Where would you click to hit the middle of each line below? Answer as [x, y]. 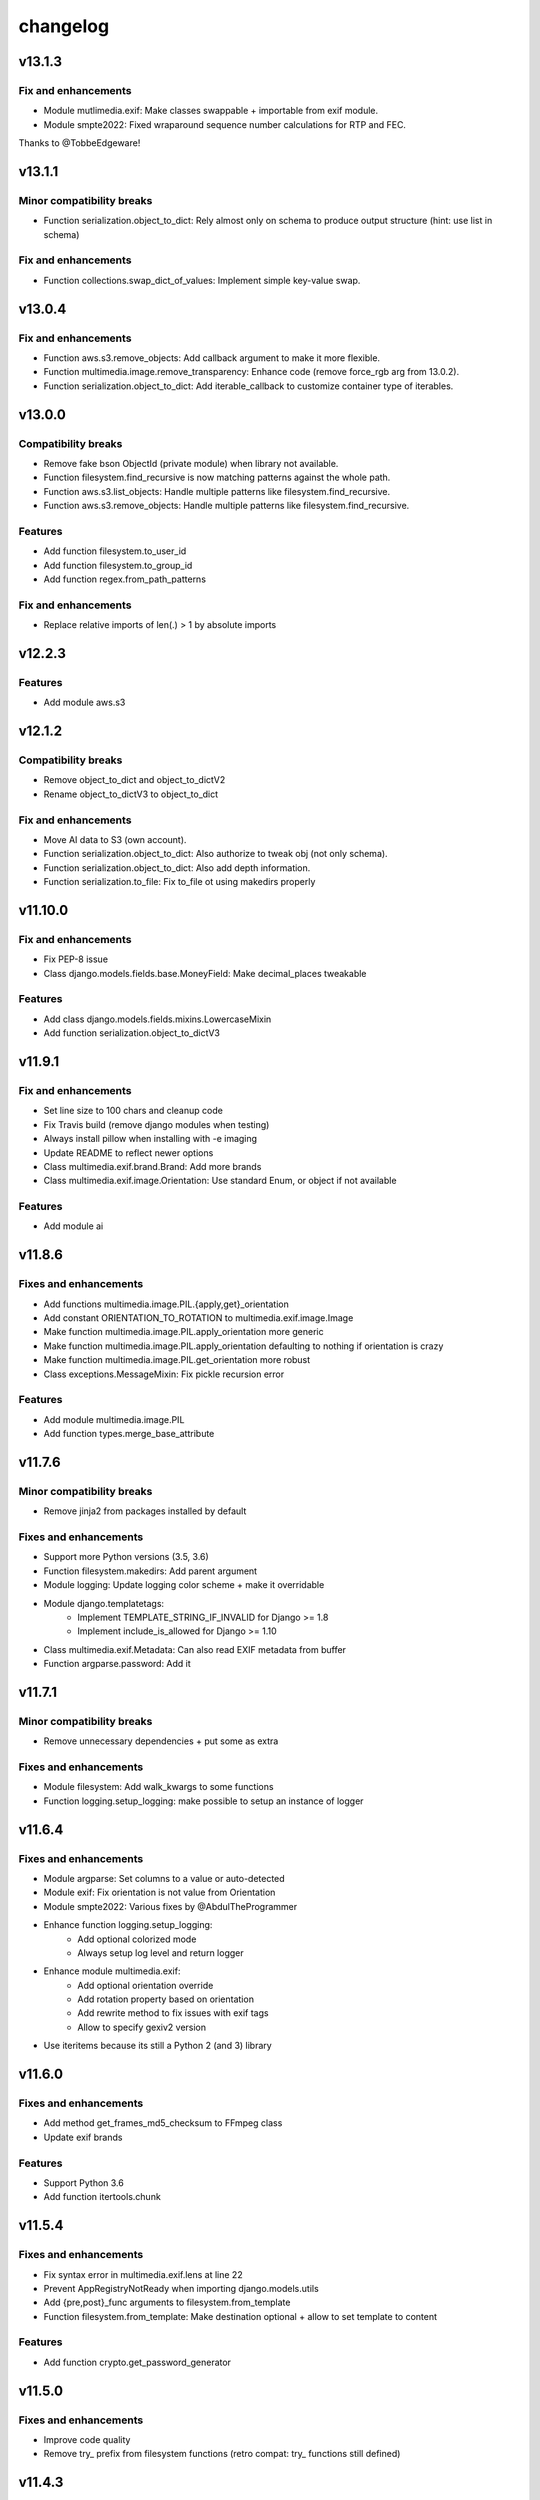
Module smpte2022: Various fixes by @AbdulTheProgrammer [170, 1906]
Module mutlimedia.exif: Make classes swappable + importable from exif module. [211, 111]
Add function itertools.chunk [102, 2197]
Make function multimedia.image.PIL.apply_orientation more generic [183, 1332]
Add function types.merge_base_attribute [129, 1434]
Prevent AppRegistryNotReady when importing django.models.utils [181, 2288]
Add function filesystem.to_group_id [118, 565]
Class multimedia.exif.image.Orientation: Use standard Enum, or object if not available [220, 1181]
